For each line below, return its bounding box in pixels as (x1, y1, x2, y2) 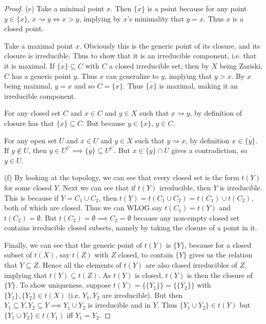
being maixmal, (4, 80, 53, 91)
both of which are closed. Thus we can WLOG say (4, 202, 162, 213)
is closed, (135, 269, 163, 280)
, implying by (79, 13, 121, 24)
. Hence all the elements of (38, 260, 121, 270)
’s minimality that (127, 13, 184, 24)
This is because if (4, 192, 58, 203)
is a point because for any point (147, 3, 247, 13)
